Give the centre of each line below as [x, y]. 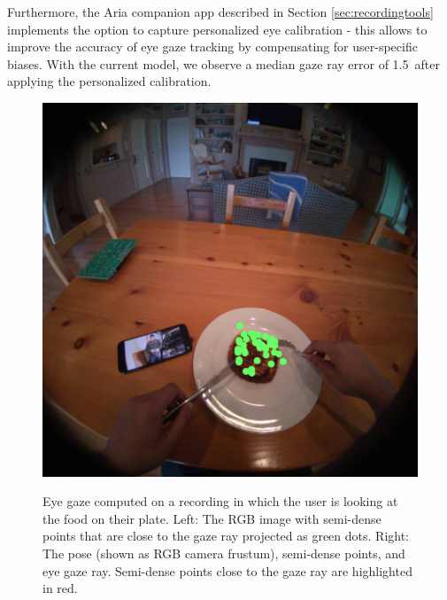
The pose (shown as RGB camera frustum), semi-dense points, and [224, 553]
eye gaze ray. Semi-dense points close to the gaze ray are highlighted [227, 570]
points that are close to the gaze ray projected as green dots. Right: [226, 536]
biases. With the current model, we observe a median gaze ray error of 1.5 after [223, 63]
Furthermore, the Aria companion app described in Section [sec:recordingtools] [220, 12]
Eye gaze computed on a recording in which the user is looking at [220, 501]
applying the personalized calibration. [109, 81]
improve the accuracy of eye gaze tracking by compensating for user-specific [212, 47]
